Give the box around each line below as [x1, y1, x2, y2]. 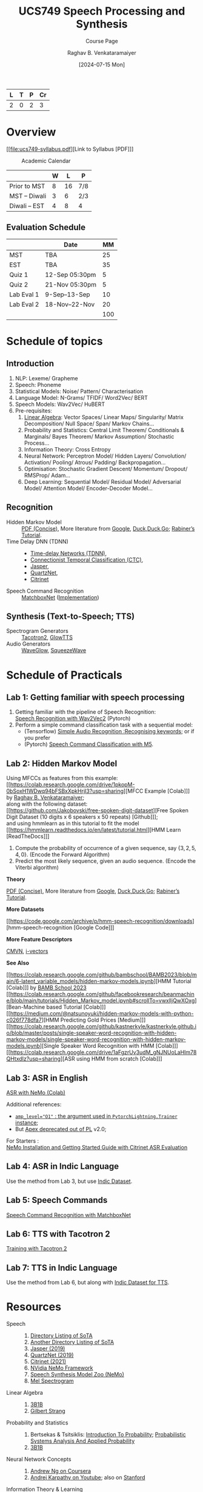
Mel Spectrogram [30, 1377, 74, 1385]
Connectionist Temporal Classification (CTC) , [30, 556, 144, 563]
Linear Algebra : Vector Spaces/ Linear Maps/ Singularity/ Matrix [24, 413, 184, 420]
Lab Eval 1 [9, 290, 39, 299]
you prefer [24, 734, 50, 742]
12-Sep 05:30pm [45, 270, 96, 279]
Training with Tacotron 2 [6, 1245, 67, 1252]
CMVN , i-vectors [6, 947, 48, 955]
